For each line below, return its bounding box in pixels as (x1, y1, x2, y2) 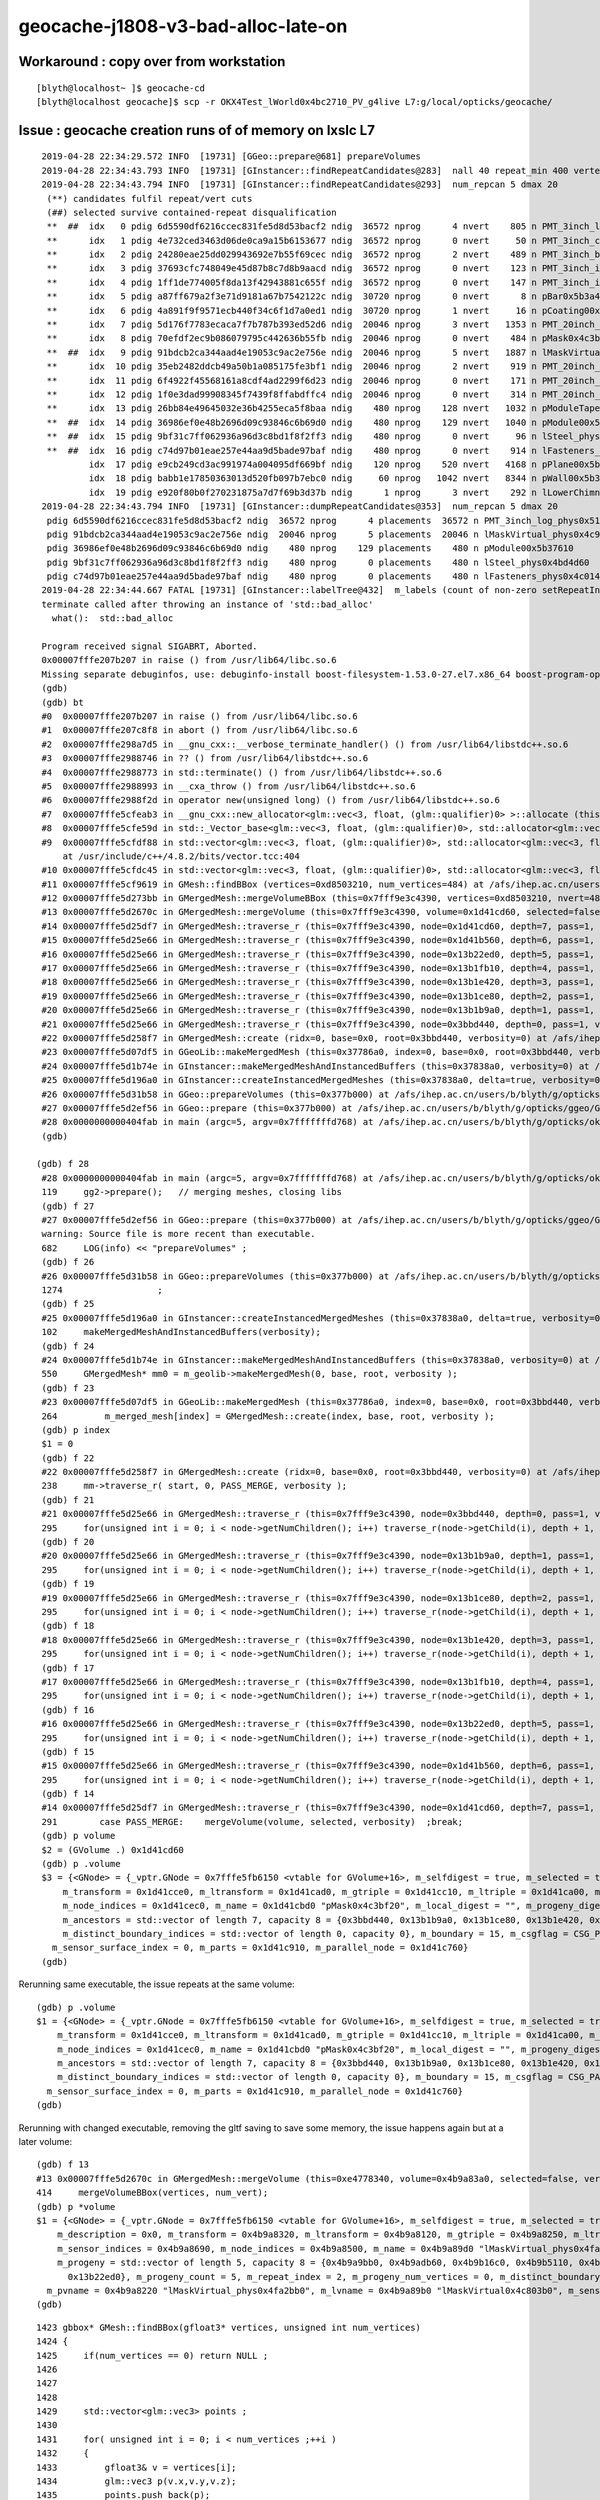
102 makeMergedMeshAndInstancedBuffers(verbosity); (41, 1326, 322, 1338)
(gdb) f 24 (41, 1340, 95, 1352)
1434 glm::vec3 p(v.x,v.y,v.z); (36, 2476, 237, 2487)
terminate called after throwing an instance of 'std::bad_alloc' (41, 598, 374, 610)
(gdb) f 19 (41, 1578, 95, 1590)
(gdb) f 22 (41, 1452, 95, 1464)
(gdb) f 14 (41, 1788, 95, 1800)
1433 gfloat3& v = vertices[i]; (36, 2461, 237, 2473)
